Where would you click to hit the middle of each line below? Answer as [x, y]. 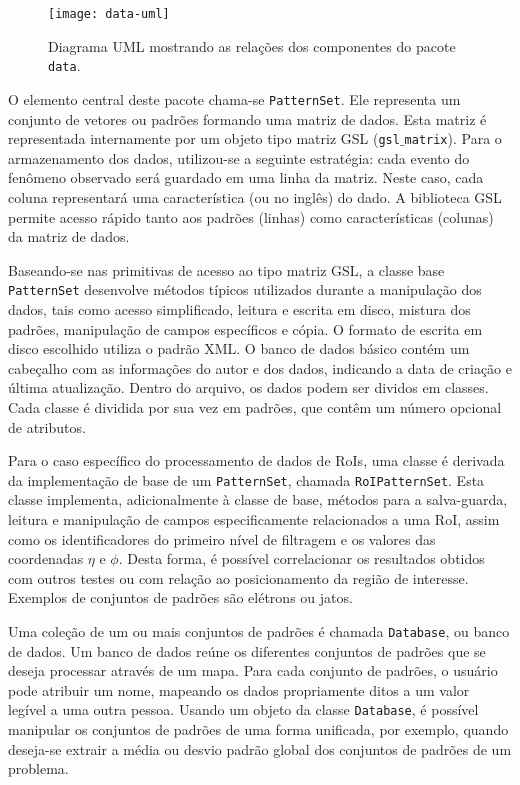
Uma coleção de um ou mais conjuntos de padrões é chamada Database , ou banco [259, 631]
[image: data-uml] [109, 14]
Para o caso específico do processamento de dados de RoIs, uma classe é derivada [256, 460]
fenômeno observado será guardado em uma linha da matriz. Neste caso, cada [246, 177]
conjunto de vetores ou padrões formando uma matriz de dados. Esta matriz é [247, 118]
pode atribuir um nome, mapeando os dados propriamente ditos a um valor [239, 689]
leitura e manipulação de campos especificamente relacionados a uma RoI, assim [254, 519]
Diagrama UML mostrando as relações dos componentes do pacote [252, 45]
